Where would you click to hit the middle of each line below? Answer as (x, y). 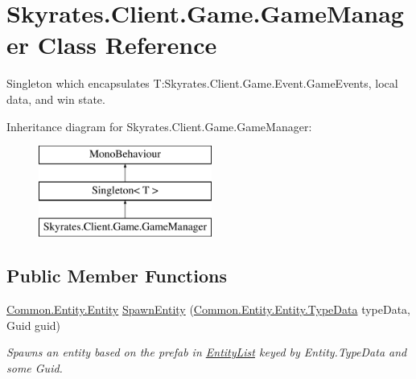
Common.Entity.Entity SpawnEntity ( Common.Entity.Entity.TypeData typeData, (209, 309)
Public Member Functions (117, 276)
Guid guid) (34, 325)
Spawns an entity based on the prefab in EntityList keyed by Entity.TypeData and (207, 352)
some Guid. (35, 368)
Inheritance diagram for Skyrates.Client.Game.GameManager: (159, 126)
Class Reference (127, 45)
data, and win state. (56, 99)
